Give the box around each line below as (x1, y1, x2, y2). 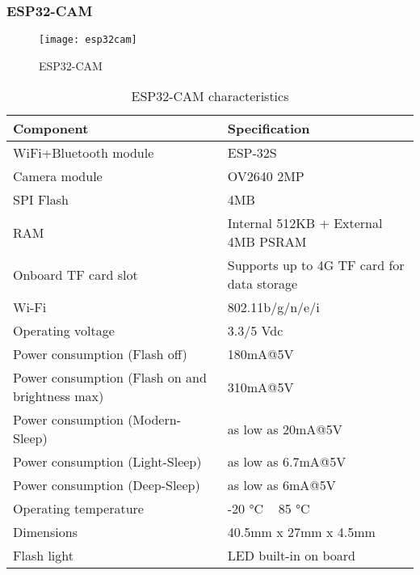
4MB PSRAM (227, 232, 307, 252)
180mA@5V (227, 345, 294, 364)
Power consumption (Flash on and (13, 368, 207, 387)
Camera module (13, 167, 103, 186)
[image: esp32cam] (39, 34, 137, 46)
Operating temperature (13, 499, 144, 518)
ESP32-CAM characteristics (131, 87, 289, 106)
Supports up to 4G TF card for (227, 256, 405, 275)
